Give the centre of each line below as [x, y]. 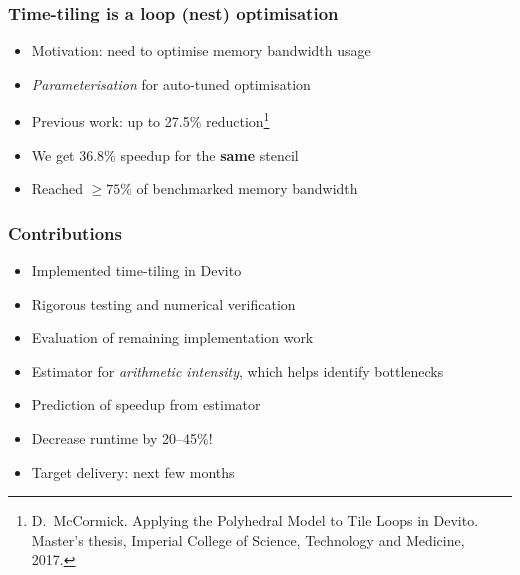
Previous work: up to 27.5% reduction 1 [150, 120]
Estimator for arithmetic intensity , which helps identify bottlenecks [237, 370]
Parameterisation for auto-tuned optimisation [171, 83]
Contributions [65, 232]
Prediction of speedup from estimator [146, 404]
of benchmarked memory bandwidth [247, 188]
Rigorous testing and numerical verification [163, 303]
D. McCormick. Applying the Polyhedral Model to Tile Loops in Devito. [255, 520]
